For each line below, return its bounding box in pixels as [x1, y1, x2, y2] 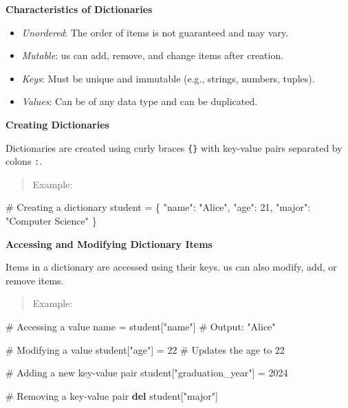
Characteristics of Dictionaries [6, 2, 153, 16]
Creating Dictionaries [6, 117, 109, 131]
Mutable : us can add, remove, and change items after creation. [21, 48, 284, 63]
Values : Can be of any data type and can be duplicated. [21, 94, 258, 109]
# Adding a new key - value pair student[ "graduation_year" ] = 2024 [6, 365, 288, 380]
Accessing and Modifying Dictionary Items [6, 236, 213, 251]
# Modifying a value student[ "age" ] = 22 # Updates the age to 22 [6, 342, 285, 356]
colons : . [6, 154, 43, 168]
